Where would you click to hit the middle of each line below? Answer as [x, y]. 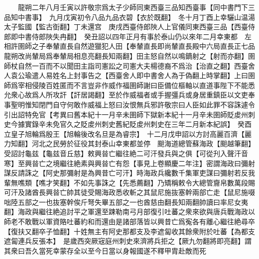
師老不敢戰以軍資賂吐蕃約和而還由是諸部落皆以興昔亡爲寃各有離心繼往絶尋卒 [129, 221]
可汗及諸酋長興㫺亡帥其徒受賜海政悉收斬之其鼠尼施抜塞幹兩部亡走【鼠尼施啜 [129, 192]
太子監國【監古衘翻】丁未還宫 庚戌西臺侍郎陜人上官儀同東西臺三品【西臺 [126, 27]
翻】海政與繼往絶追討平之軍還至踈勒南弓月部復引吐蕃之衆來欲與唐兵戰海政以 [129, 212]
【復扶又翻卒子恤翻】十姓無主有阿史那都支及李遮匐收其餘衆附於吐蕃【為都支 [129, 231]
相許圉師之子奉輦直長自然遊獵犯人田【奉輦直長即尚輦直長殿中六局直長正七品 [129, 46]
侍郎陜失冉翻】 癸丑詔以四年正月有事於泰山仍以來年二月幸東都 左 [141, 36]
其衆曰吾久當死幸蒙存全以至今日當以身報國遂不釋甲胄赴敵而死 [105, 250]
